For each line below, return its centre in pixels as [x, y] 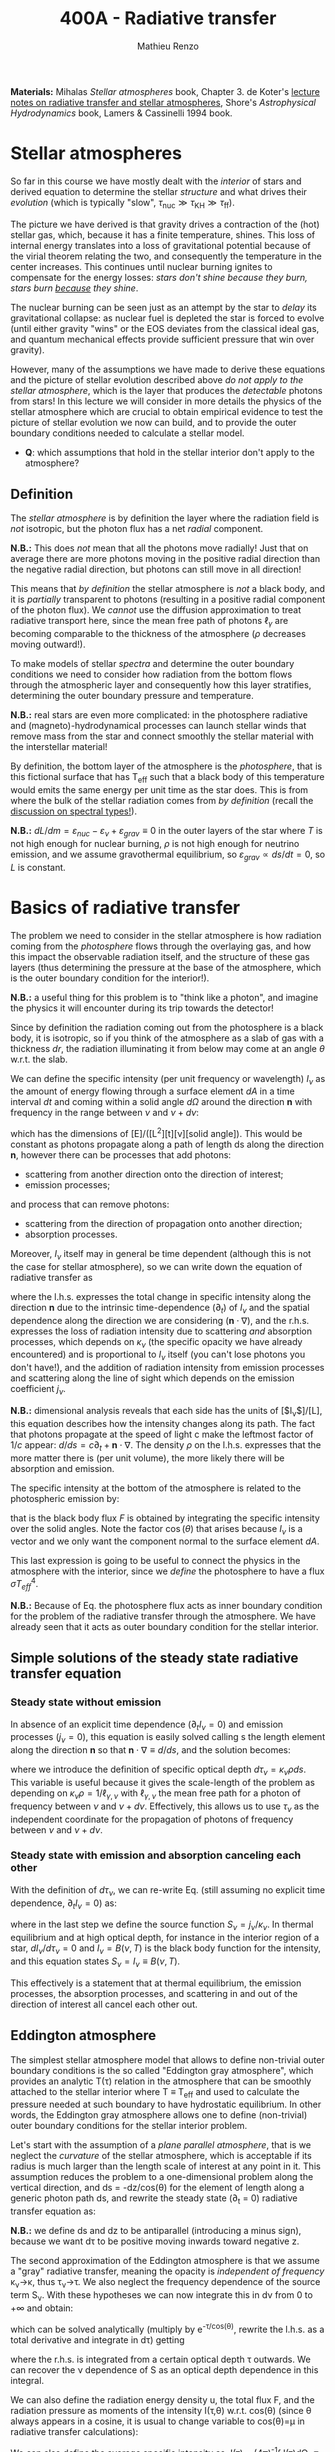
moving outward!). [48, 644]
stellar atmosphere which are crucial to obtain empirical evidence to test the [166, 411]
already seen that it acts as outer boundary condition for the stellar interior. [164, 1626]
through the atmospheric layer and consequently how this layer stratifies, [161, 685]
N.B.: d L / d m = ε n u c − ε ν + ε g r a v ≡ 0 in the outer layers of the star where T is [166, 832]
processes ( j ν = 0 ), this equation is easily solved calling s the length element [168, 1738]
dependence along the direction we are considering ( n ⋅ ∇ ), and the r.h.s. [160, 1320]
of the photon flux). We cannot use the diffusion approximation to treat [156, 610]
